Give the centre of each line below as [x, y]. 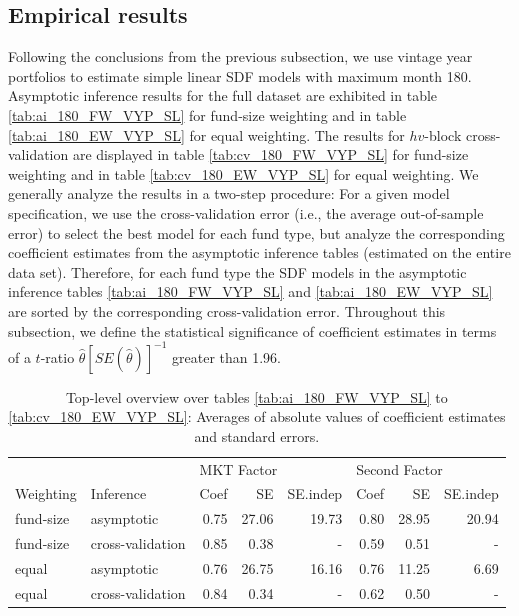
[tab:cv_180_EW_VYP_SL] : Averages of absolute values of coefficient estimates [257, 416]
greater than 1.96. [226, 356]
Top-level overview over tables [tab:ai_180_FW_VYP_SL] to [256, 396]
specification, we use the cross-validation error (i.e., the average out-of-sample [246, 212]
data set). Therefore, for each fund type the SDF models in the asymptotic [237, 271]
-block [443, 134]
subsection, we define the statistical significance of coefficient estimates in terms [252, 330]
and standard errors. [257, 435]
